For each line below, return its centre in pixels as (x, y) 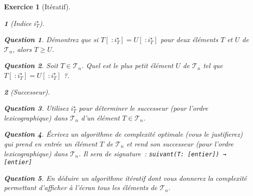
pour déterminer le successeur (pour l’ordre (143, 108)
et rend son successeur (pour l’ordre (180, 143)
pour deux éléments (189, 39)
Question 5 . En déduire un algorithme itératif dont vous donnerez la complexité (126, 178)
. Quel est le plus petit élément (127, 65)
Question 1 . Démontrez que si (51, 39)
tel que (213, 65)
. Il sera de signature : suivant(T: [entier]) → (152, 153)
